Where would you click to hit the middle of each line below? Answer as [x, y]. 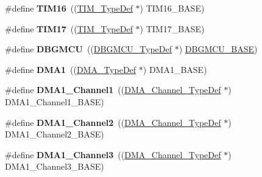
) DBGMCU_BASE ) [218, 49]
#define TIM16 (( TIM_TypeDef [69, 8]
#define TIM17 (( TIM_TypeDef [69, 28]
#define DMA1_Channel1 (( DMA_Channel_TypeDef [113, 90]
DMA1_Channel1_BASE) [55, 101]
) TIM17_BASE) [172, 28]
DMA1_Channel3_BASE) [55, 166]
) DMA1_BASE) [175, 69]
